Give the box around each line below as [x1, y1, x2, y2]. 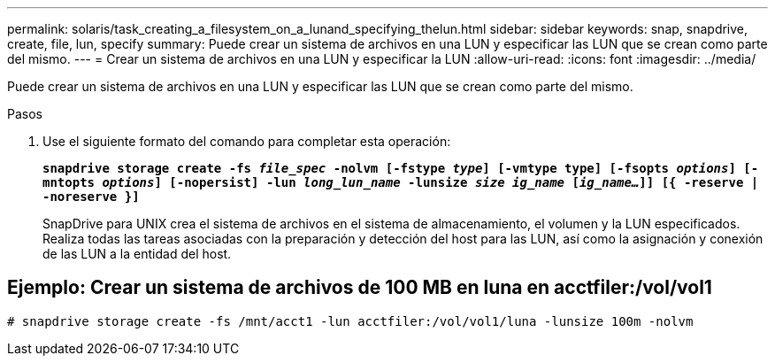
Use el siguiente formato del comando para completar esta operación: [42, 134, 451, 149]
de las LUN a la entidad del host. [42, 246, 232, 261]
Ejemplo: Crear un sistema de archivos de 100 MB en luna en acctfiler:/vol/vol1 [7, 276, 712, 299]
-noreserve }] [42, 189, 140, 204]
